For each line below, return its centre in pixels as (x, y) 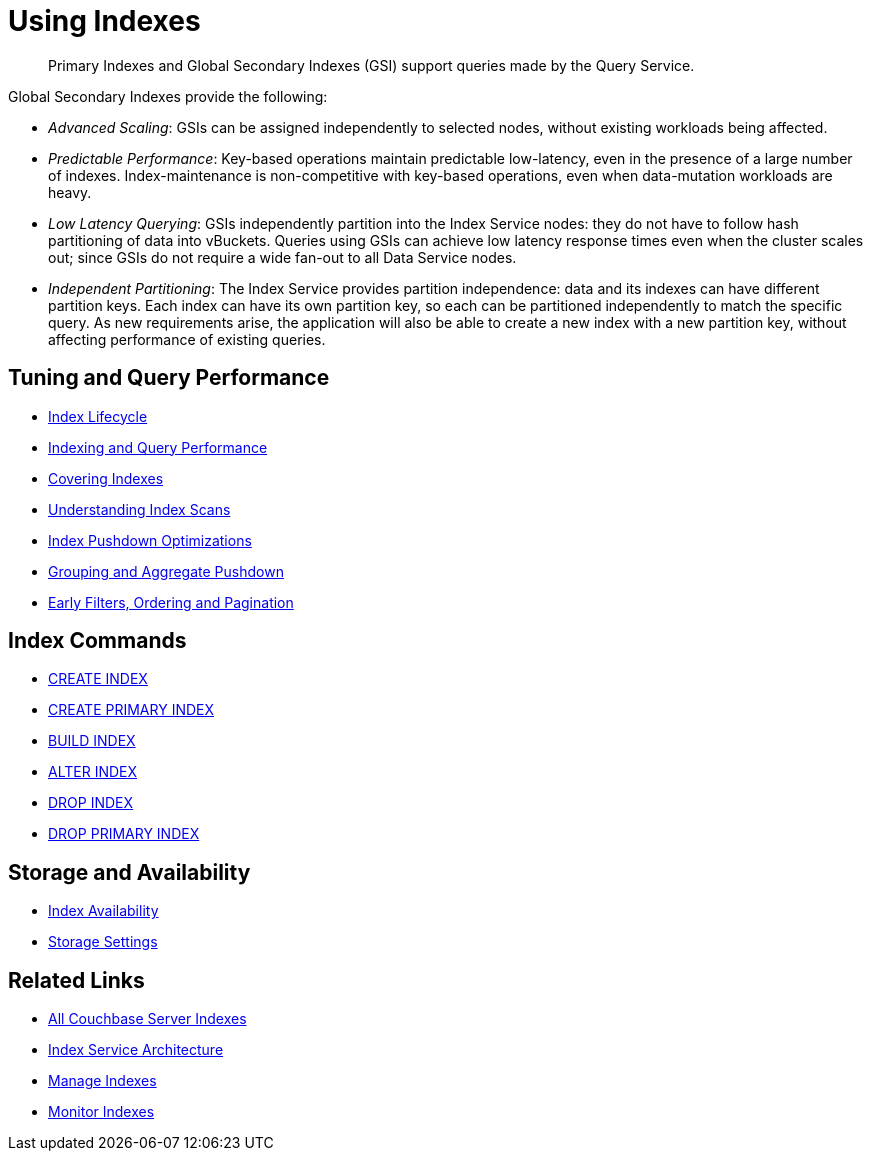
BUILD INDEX (92, 741)
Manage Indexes (102, 1081)
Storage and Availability (129, 872)
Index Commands (97, 641)
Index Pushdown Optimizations (150, 540)
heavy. (70, 192)
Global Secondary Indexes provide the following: (168, 96)
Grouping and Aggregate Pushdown (166, 571)
